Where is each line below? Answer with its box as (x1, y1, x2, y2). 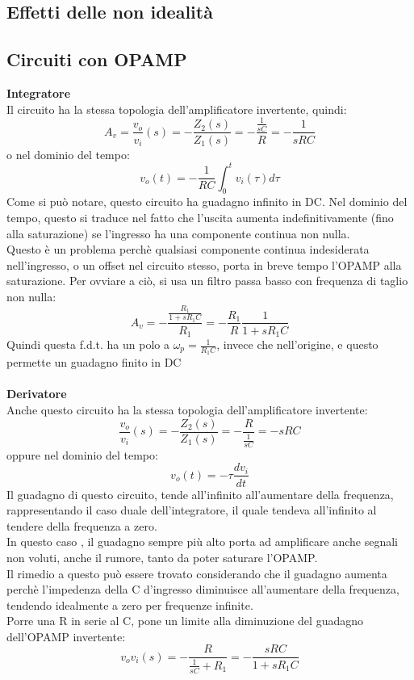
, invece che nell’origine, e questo (216, 336, 378, 353)
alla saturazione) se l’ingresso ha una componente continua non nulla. (6, 225, 350, 241)
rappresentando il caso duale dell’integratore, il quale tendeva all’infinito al (6, 502, 377, 518)
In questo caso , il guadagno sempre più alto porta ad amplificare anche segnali (6, 533, 398, 550)
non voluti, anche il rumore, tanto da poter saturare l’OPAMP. (6, 548, 318, 565)
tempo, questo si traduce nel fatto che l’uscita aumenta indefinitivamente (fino (6, 209, 394, 226)
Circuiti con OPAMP (6, 47, 187, 72)
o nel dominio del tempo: (6, 145, 130, 162)
